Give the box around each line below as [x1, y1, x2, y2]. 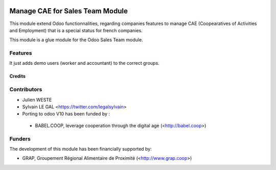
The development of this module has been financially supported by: [9, 145, 152, 152]
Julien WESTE [22, 96, 52, 103]
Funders [9, 135, 31, 142]
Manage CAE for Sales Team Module [9, 7, 128, 15]
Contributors [9, 86, 42, 93]
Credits [9, 73, 26, 79]
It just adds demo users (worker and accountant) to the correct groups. [9, 60, 159, 66]
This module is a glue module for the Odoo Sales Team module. [9, 37, 143, 43]
